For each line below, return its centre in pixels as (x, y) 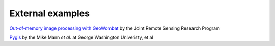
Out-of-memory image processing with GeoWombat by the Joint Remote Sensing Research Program (115, 28)
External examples (50, 13)
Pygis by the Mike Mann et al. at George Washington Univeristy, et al (81, 37)
